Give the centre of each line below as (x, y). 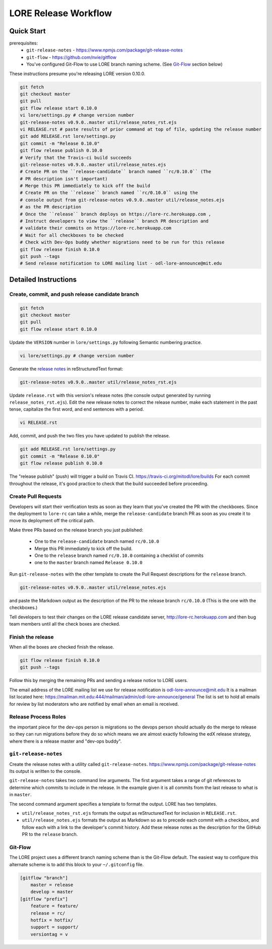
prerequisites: (24, 43)
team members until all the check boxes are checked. (65, 624)
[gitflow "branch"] (44, 878)
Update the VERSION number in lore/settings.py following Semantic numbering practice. (106, 342)
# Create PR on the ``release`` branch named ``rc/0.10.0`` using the (109, 193)
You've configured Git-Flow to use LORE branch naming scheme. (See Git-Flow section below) (124, 64)
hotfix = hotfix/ (52, 920)
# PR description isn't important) (64, 179)
